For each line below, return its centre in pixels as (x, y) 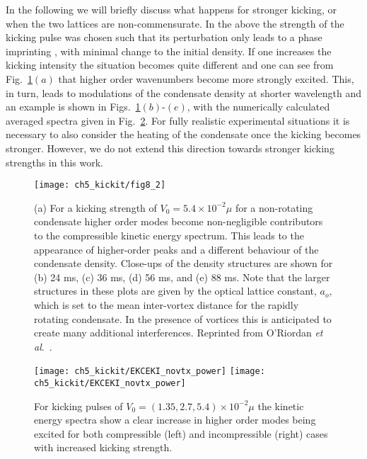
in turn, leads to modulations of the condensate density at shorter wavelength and (183, 92)
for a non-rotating (274, 207)
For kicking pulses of (78, 406)
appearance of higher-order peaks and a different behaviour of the (176, 249)
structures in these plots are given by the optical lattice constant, (175, 291)
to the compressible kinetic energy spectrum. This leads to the (169, 235)
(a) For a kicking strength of (95, 207)
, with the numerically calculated (258, 107)
